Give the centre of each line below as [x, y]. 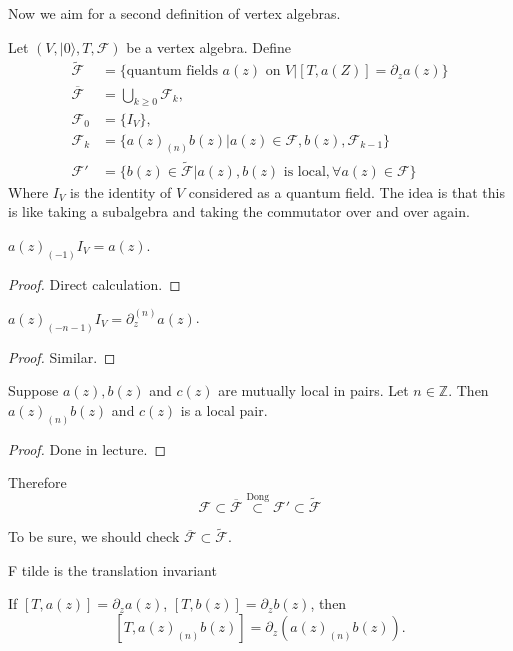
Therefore [37, 482]
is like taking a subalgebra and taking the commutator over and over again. [239, 211]
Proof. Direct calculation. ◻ [94, 283]
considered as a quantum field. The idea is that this [346, 191]
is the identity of [121, 191]
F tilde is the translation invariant [112, 569]
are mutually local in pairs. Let [313, 390]
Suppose [33, 390]
